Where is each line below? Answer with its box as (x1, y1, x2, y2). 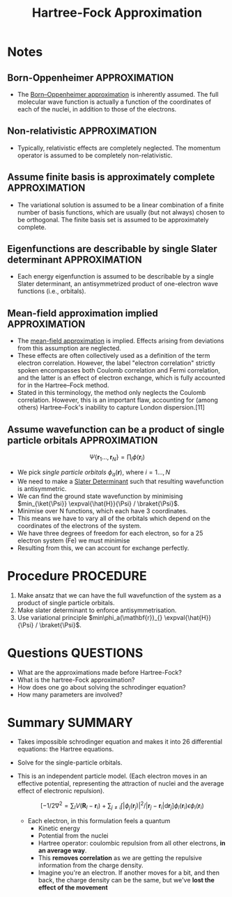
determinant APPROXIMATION (7, 254, 142, 266)
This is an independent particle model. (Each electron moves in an (17, 772, 208, 781)
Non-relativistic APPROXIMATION (7, 125, 157, 137)
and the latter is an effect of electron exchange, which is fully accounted (17, 374, 225, 382)
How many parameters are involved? (17, 690, 123, 699)
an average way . (38, 846, 87, 855)
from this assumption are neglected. (17, 344, 122, 352)
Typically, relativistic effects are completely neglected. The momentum (17, 143, 221, 152)
